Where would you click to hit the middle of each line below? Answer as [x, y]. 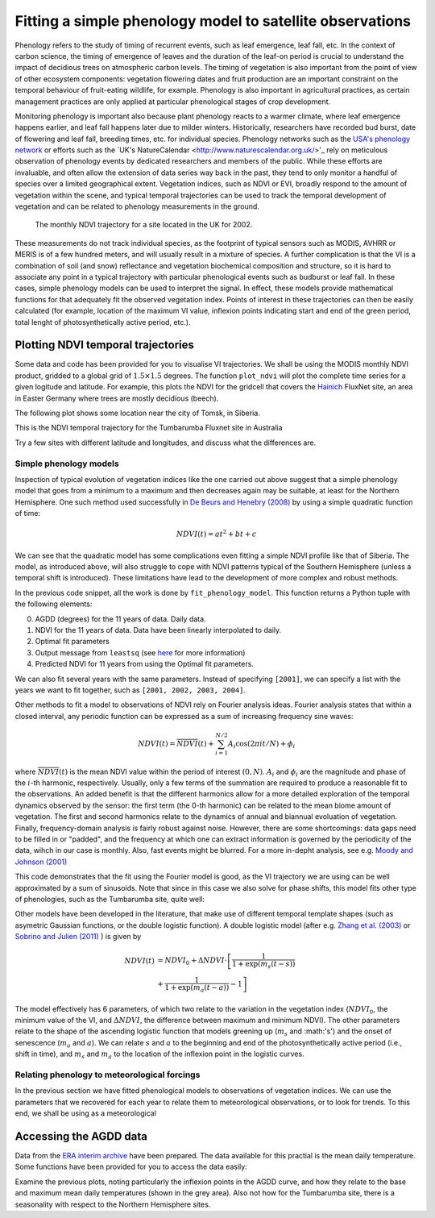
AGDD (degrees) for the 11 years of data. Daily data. [120, 619]
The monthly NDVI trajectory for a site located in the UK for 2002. [144, 225]
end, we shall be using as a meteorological [86, 1113]
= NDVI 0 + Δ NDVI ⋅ [192, 962]
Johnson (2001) [41, 862]
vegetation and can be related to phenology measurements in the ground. [137, 206]
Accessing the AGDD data [81, 1136]
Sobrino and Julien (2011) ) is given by [78, 937]
